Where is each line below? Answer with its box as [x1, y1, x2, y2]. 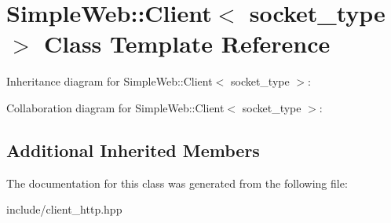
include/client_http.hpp [6, 201, 122, 218]
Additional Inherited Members [6, 137, 260, 162]
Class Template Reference [44, 27, 331, 60]
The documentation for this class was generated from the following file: [6, 174, 348, 191]
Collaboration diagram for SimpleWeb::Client [6, 99, 225, 115]
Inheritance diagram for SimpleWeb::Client [6, 73, 213, 90]
